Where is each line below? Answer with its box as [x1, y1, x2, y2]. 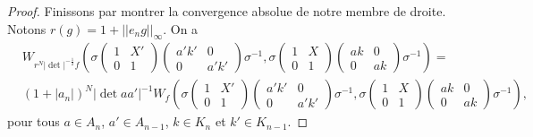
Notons [7, 19, 47, 38]
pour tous [7, 112, 60, 131]
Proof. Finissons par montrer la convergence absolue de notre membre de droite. [7, 2, 446, 20]
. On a [163, 19, 199, 38]
